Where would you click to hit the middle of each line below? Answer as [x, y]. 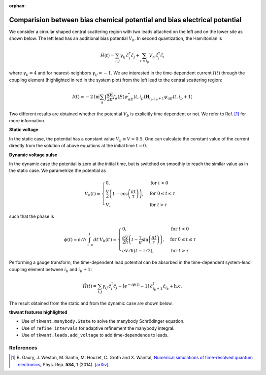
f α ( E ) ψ [120, 97]
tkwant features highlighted [38, 312]
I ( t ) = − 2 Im [86, 97]
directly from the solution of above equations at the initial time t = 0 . [78, 146]
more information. [27, 121]
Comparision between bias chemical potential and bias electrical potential [125, 20]
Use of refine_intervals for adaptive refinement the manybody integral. [98, 328]
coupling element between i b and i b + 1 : [50, 270]
